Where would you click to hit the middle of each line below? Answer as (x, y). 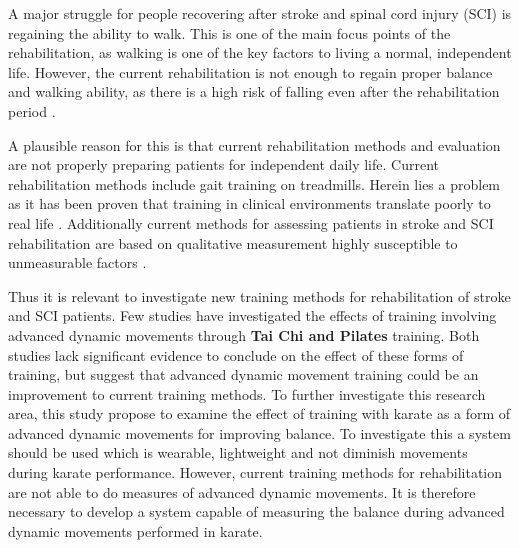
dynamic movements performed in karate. (135, 530)
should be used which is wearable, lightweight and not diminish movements (238, 452)
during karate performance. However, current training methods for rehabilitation (255, 472)
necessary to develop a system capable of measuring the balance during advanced (256, 511)
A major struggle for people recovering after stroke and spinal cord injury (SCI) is (260, 13)
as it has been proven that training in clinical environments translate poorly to (249, 203)
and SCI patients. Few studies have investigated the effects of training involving (252, 315)
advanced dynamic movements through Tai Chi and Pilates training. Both (244, 334)
